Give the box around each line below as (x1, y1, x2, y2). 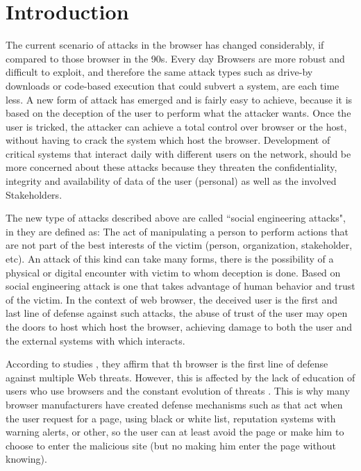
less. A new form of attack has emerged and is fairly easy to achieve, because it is (6, 92, 353, 106)
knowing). (6, 452, 47, 466)
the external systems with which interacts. (6, 333, 185, 347)
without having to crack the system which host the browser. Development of (6, 133, 330, 147)
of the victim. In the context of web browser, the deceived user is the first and (6, 292, 337, 306)
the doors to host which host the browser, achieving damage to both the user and (6, 320, 353, 333)
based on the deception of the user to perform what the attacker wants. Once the (6, 106, 351, 120)
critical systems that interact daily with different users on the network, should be (6, 146, 351, 160)
